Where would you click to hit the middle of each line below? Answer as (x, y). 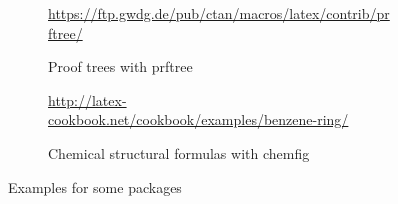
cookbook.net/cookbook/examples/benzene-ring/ (198, 119)
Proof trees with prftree (120, 66)
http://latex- (87, 99)
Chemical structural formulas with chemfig (179, 152)
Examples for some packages (95, 186)
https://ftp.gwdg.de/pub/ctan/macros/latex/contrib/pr (219, 13)
